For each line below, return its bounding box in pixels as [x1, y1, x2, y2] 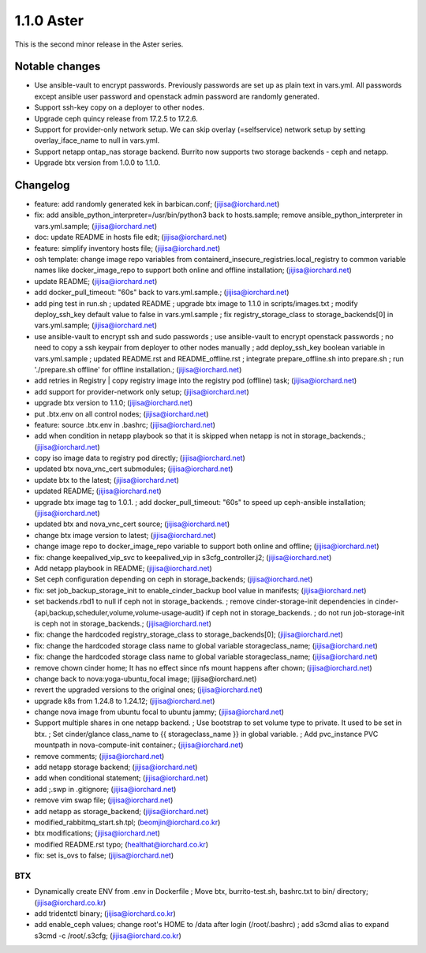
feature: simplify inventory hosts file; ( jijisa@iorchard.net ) [34, 243, 221, 252]
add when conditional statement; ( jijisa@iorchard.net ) [34, 773, 209, 783]
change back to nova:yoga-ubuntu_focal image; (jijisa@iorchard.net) [34, 674, 257, 683]
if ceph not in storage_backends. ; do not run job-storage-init [205, 607, 405, 617]
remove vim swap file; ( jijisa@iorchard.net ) [34, 795, 174, 805]
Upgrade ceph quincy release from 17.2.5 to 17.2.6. [34, 114, 199, 123]
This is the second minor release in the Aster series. [14, 39, 184, 49]
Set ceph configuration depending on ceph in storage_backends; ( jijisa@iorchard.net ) [34, 574, 313, 584]
